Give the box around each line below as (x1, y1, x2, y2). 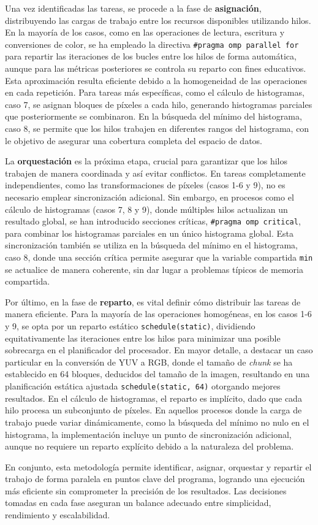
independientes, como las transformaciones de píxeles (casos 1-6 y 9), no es (5, 178, 286, 191)
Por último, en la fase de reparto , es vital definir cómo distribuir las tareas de (5, 295, 301, 308)
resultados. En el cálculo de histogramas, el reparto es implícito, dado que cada (5, 391, 302, 404)
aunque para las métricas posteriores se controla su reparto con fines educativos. (5, 62, 306, 75)
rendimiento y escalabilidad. (5, 508, 110, 521)
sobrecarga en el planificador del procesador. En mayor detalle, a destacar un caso (5, 343, 313, 356)
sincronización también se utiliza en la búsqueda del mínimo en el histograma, (5, 239, 298, 251)
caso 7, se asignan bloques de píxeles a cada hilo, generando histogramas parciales (5, 98, 312, 110)
